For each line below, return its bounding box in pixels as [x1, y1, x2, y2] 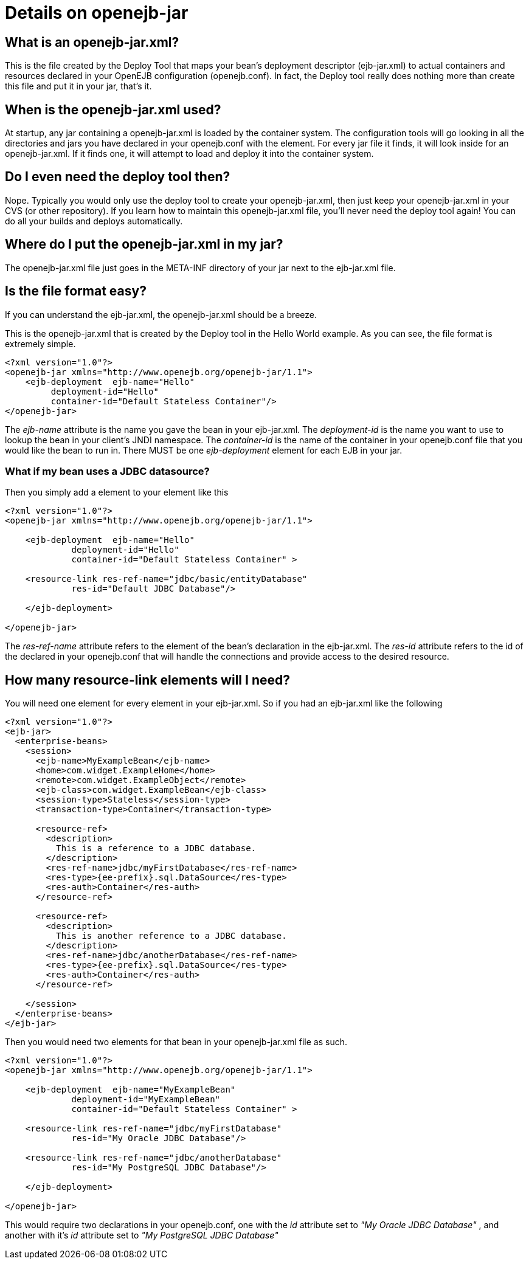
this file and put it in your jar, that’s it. [5, 81, 152, 92]
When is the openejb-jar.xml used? [5, 102, 221, 117]
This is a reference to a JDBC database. [56, 843, 257, 854]
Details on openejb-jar [5, 2, 188, 23]
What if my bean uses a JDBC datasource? [5, 465, 210, 477]
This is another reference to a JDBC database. [56, 931, 287, 941]
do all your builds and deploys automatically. [5, 215, 183, 226]
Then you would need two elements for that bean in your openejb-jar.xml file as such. [5, 1037, 348, 1048]
